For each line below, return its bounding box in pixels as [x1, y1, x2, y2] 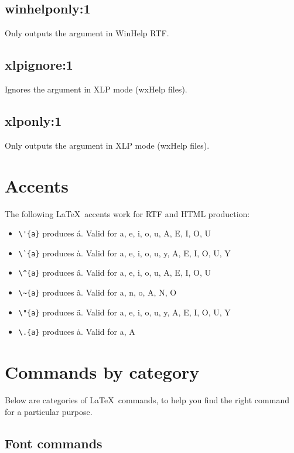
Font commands [5, 434, 102, 452]
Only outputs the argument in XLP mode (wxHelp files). [5, 139, 210, 151]
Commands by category [5, 360, 200, 384]
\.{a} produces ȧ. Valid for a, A [18, 325, 135, 338]
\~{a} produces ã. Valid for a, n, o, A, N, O [18, 286, 177, 298]
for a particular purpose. [5, 405, 93, 417]
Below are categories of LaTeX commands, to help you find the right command [5, 394, 289, 406]
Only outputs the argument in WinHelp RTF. [5, 27, 169, 39]
